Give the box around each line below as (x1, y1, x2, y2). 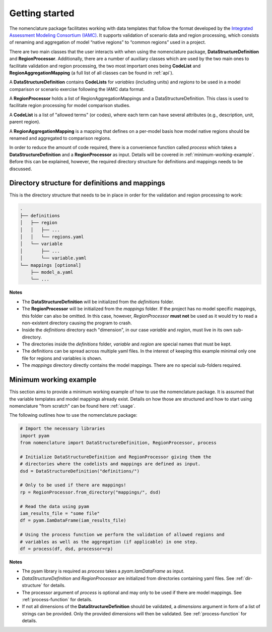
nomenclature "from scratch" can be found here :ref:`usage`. (9, 403, 136, 409)
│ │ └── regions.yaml (20, 234, 84, 240)
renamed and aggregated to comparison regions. (9, 135, 111, 141)
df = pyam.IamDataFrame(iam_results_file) (20, 518, 126, 523)
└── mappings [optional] (20, 262, 82, 268)
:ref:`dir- (235, 575, 253, 581)
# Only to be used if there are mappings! (20, 482, 126, 488)
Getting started (9, 8, 75, 19)
